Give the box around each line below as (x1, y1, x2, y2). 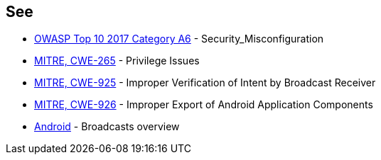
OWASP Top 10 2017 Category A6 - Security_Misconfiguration (34, 33, 324, 45)
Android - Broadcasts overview (34, 120, 180, 133)
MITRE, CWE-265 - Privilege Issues (34, 55, 200, 67)
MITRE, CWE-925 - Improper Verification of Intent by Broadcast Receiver (34, 76, 376, 89)
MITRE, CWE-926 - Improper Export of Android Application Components (34, 98, 373, 111)
